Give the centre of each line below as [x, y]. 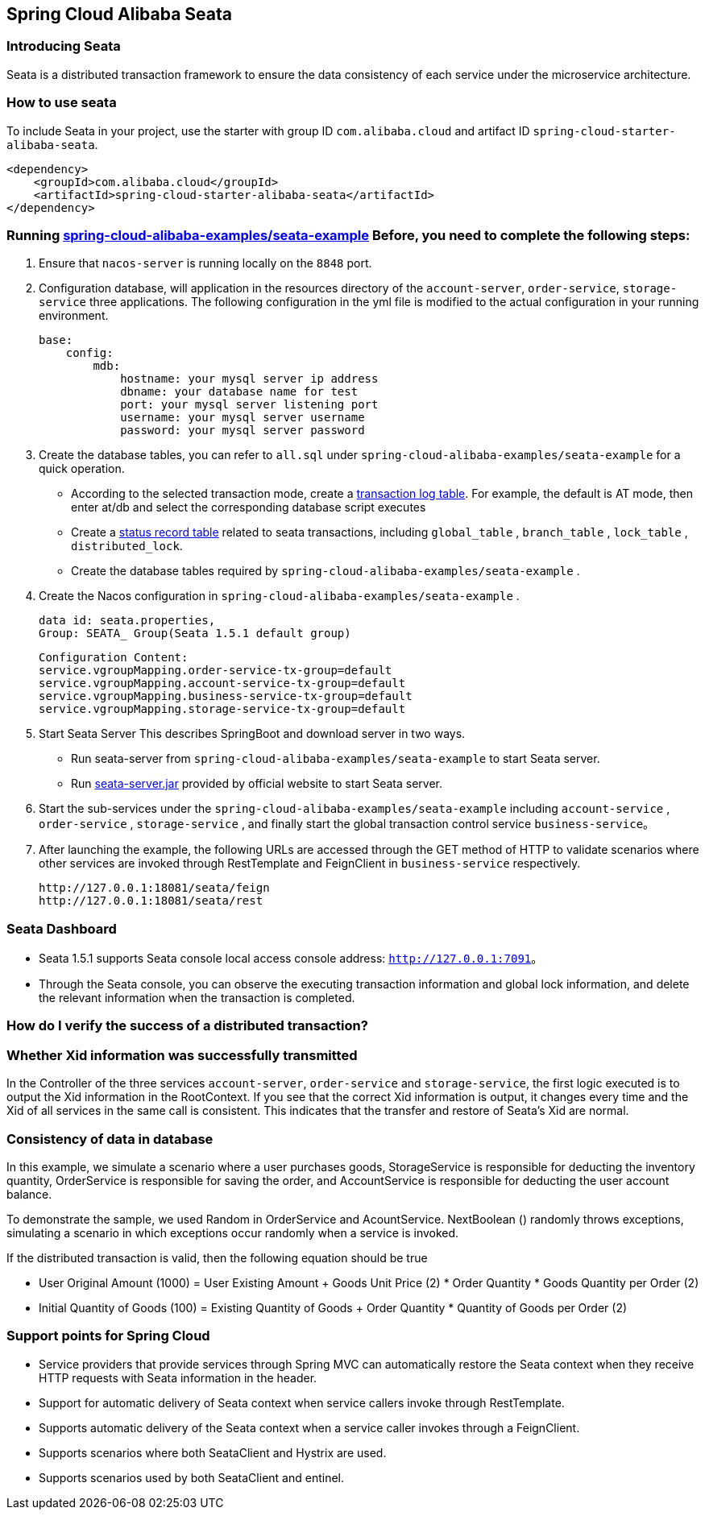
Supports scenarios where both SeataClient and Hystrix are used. [213, 1452]
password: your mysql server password [243, 431]
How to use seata [62, 103]
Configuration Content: [114, 658]
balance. [29, 1194]
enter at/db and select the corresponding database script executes [249, 507]
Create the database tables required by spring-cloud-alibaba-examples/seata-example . [326, 571]
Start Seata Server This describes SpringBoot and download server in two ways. [252, 734]
